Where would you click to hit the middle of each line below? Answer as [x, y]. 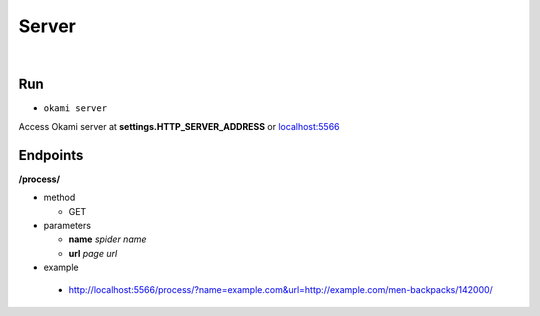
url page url [93, 253]
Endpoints [51, 155]
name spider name [107, 239]
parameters [67, 225]
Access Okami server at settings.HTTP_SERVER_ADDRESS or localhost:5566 [179, 126]
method [59, 197]
